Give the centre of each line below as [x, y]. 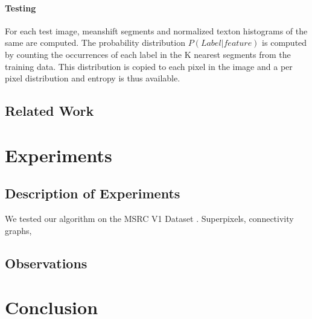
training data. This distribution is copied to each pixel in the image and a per [149, 66]
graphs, [18, 230]
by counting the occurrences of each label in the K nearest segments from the [148, 54]
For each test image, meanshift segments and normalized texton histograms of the [156, 30]
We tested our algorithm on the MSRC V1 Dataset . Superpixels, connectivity [149, 219]
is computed [285, 43]
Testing [21, 8]
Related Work [49, 111]
